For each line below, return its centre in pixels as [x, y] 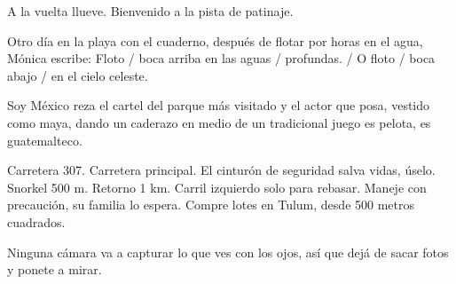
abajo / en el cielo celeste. [78, 75]
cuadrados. [36, 221]
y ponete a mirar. [55, 269]
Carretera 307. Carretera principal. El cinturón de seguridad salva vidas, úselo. [221, 170]
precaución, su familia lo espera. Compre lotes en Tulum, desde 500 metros [211, 205]
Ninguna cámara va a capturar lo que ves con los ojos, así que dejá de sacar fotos [228, 252]
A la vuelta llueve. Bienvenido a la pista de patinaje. [150, 11]
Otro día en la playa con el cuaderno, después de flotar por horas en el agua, [215, 40]
